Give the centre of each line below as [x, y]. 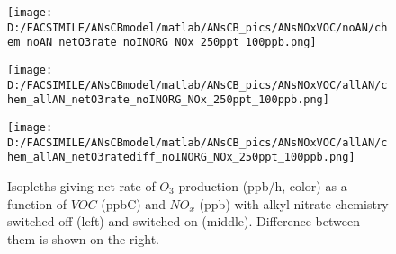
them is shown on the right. [83, 238]
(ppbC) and [133, 203]
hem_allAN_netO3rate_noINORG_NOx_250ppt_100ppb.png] [168, 100]
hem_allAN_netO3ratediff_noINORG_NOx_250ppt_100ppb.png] [181, 158]
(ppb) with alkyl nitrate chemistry [294, 203]
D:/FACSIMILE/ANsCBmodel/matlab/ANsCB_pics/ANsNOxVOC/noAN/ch [198, 27]
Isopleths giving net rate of [81, 185]
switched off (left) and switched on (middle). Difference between [184, 221]
